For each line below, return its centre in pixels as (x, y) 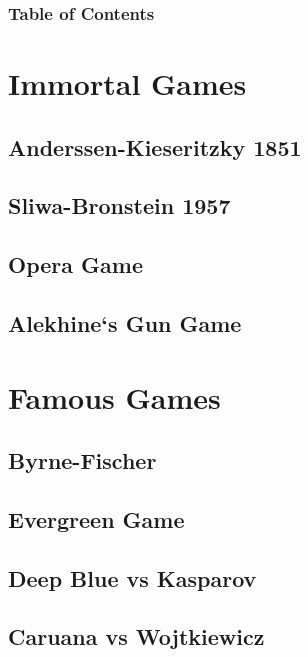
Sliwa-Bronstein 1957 (119, 205)
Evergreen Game (96, 518)
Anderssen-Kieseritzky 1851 (155, 146)
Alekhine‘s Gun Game (125, 322)
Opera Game (75, 264)
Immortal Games (127, 83)
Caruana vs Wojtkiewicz (136, 636)
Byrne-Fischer (82, 460)
